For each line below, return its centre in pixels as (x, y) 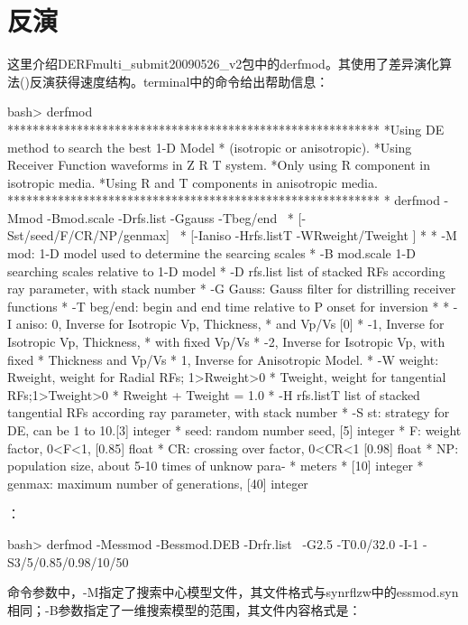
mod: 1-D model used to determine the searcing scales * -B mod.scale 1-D (211, 253)
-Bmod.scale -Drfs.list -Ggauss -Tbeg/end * (170, 217)
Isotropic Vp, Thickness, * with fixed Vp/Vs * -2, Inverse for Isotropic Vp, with (226, 342)
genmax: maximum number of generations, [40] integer (158, 483)
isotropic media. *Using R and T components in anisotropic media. (193, 182)
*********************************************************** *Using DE (226, 129)
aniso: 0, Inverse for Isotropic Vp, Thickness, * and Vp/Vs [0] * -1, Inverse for (230, 324)
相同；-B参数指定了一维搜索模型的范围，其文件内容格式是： (184, 609)
